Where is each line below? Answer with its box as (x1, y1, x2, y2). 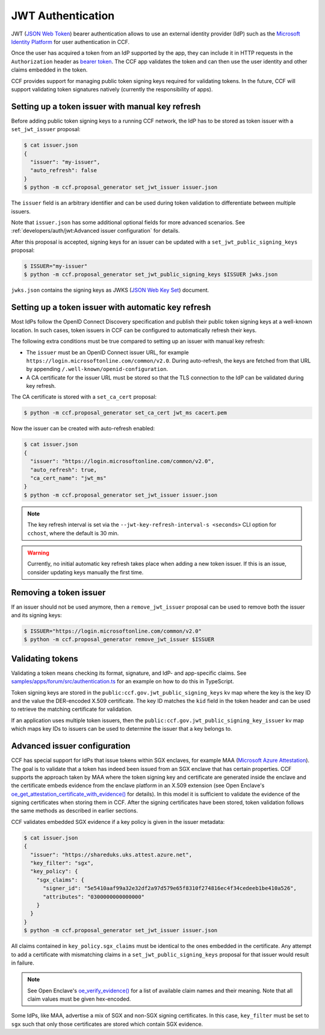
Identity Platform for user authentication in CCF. (11, 38, 129, 45)
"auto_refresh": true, (30, 466, 97, 473)
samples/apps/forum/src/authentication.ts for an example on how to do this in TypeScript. (11, 678, 234, 685)
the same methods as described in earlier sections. (11, 807, 138, 814)
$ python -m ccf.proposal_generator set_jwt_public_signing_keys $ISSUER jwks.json (23, 271, 278, 278)
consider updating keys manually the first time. (27, 568, 144, 576)
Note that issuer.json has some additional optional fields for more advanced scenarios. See (11, 218, 245, 226)
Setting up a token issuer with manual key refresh (11, 101, 201, 111)
